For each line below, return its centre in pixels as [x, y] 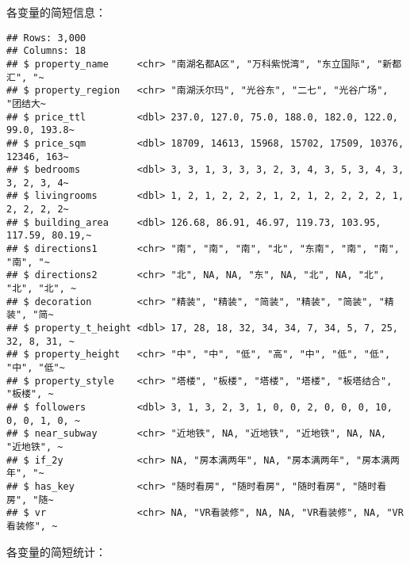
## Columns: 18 [46, 51]
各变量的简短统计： [56, 551]
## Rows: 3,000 [46, 38]
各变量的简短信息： [56, 12]
